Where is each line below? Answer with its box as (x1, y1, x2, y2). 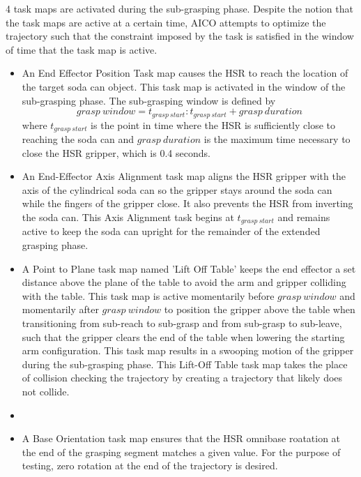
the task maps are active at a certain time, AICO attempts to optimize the (6, 15, 326, 29)
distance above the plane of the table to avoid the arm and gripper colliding (22, 275, 346, 289)
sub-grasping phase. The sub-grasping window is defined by (22, 93, 276, 107)
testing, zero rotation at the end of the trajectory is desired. (22, 458, 278, 473)
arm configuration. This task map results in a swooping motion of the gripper (22, 343, 354, 358)
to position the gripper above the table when (164, 302, 355, 317)
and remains (277, 210, 330, 225)
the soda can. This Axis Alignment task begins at (22, 210, 234, 225)
